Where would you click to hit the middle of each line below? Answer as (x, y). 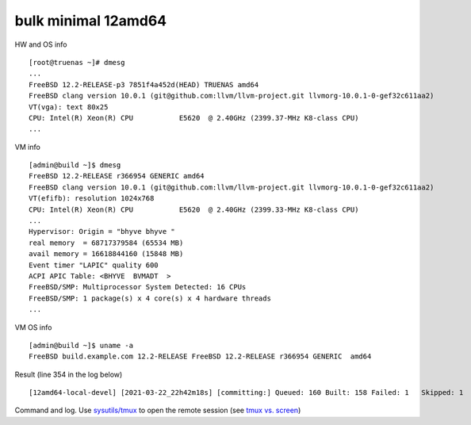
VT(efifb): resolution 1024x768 (92, 199)
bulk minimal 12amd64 (91, 21)
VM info (28, 147)
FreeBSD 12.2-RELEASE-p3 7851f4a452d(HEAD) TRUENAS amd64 (144, 84)
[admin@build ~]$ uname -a (81, 345)
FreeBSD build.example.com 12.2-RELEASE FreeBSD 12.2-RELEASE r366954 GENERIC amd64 (200, 356)
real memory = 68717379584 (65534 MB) (106, 243)
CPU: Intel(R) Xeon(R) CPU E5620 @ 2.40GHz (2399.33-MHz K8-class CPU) (194, 209)
